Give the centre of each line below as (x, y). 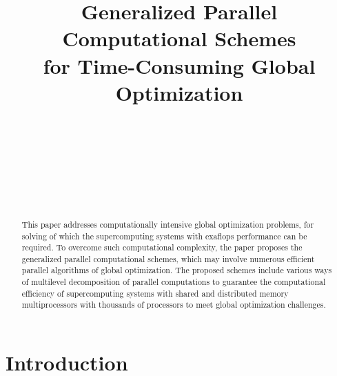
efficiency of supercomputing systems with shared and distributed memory (155, 293)
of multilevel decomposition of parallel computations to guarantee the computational (174, 282)
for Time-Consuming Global (179, 65)
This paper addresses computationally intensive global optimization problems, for (168, 224)
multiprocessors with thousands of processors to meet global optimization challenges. (174, 305)
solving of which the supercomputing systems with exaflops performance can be (164, 236)
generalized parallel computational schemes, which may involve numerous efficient (168, 258)
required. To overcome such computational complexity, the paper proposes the (162, 247)
